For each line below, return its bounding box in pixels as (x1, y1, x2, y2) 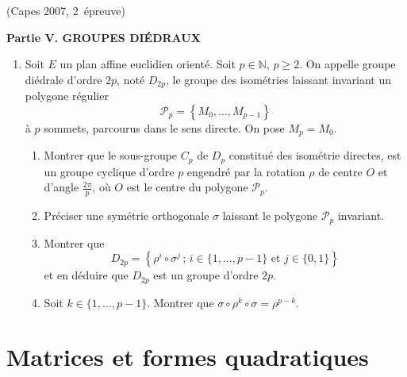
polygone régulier (25, 87, 109, 104)
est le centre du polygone (126, 179, 248, 195)
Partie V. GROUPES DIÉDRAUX (6, 29, 201, 45)
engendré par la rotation (186, 163, 305, 179)
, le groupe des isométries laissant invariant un (165, 71, 391, 87)
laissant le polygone (222, 207, 318, 224)
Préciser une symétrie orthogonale (44, 207, 209, 224)
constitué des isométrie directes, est (228, 147, 401, 163)
